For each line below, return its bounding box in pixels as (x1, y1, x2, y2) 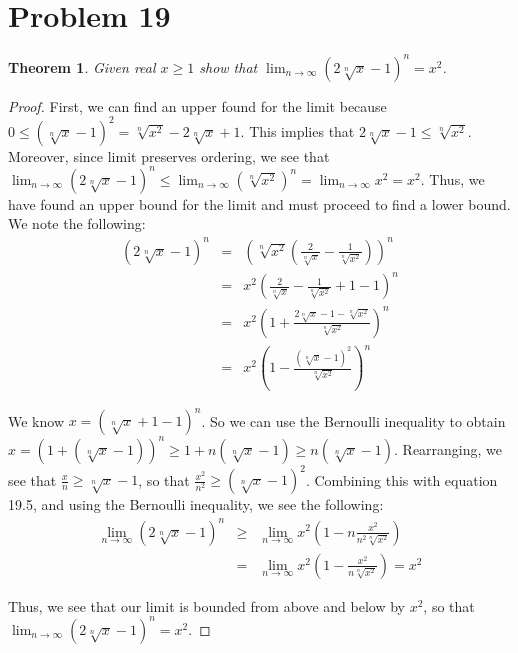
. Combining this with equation (305, 469, 498, 490)
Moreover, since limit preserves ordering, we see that (8, 145, 330, 166)
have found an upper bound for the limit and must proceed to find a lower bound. (8, 193, 511, 214)
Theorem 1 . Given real (8, 56, 156, 77)
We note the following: (8, 213, 146, 234)
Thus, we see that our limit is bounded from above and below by (8, 595, 405, 616)
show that (199, 56, 258, 77)
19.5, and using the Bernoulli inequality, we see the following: (8, 494, 384, 515)
